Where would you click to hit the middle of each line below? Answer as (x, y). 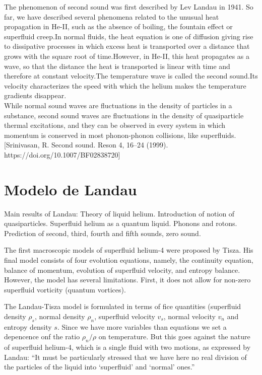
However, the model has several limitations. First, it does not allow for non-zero (127, 280)
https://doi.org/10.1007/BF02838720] (62, 154)
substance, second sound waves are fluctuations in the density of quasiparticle (124, 115)
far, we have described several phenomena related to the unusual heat (112, 16)
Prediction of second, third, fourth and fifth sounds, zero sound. (103, 233)
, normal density (60, 316)
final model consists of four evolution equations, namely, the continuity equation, (129, 260)
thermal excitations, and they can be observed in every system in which (115, 125)
